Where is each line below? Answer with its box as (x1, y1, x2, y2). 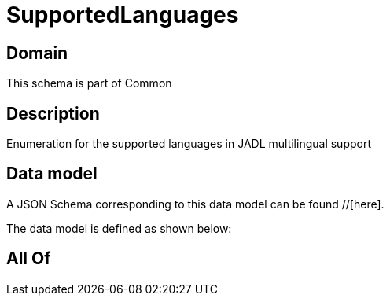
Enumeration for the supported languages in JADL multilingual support (6, 137, 371, 151)
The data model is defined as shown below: (6, 221, 232, 235)
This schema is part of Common (6, 76, 172, 90)
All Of (6, 249, 51, 269)
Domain (6, 42, 68, 63)
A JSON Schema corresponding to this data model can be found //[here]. (6, 197, 384, 211)
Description (6, 103, 100, 123)
